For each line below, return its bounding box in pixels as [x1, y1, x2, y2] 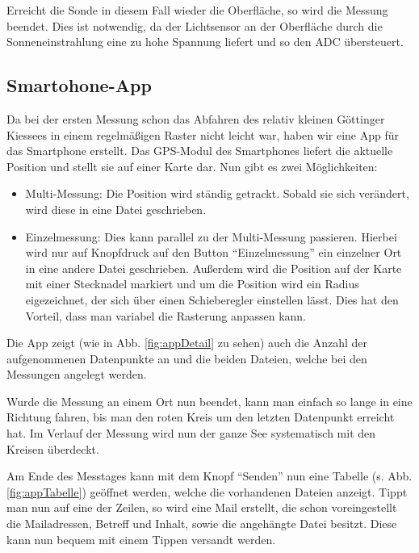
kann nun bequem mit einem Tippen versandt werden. [6, 530, 276, 547]
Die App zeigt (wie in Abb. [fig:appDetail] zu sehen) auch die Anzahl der [6, 334, 367, 351]
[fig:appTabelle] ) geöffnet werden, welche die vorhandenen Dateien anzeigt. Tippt [6, 483, 408, 500]
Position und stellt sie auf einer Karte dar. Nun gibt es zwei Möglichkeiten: [6, 157, 378, 174]
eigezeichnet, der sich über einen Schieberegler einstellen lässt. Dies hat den [25, 291, 399, 308]
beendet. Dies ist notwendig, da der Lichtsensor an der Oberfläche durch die [6, 17, 383, 34]
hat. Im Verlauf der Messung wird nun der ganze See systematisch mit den [6, 425, 376, 442]
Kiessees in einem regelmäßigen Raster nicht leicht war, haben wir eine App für [6, 126, 399, 143]
